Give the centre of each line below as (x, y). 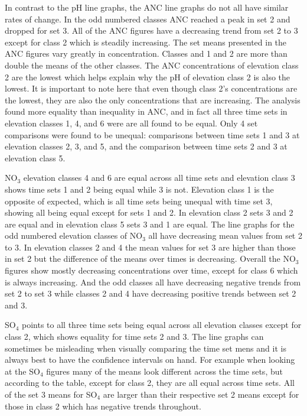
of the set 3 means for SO (51, 394)
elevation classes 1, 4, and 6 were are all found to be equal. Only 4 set (131, 123)
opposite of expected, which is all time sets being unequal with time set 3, (139, 201)
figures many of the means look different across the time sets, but (164, 371)
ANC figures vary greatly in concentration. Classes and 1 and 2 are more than (146, 53)
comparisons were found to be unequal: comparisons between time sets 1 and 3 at (152, 134)
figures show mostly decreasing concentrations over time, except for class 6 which (151, 270)
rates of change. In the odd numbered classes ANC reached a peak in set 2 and (148, 19)
